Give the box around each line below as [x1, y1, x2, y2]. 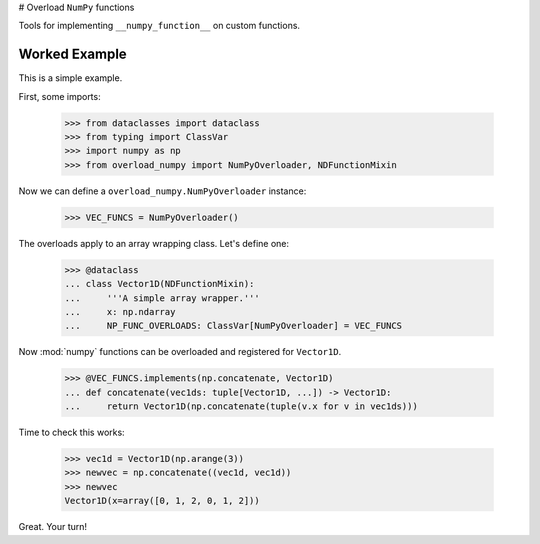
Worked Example [18, 46, 127, 63]
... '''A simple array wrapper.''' [64, 292, 260, 304]
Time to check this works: [18, 426, 125, 439]
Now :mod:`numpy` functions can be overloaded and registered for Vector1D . [18, 346, 342, 358]
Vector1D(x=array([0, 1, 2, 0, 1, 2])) [64, 495, 260, 507]
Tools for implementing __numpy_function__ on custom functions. [18, 20, 300, 32]
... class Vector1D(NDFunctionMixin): [64, 278, 255, 290]
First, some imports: [18, 90, 101, 102]
